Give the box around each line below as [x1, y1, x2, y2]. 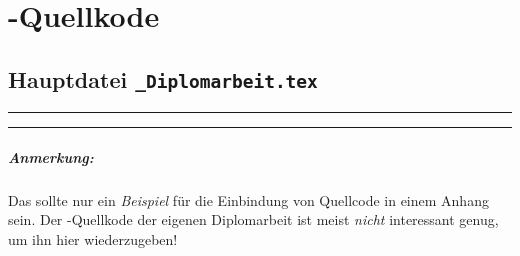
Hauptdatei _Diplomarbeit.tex [8, 63, 318, 94]
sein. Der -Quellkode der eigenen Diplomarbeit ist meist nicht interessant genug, [8, 209, 499, 230]
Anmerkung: [8, 146, 94, 167]
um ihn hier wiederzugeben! [8, 228, 178, 249]
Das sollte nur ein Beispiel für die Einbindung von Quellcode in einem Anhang [8, 189, 489, 210]
